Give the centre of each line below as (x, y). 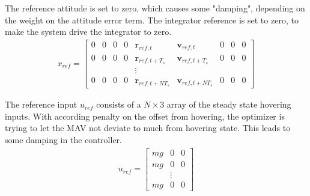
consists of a (119, 104)
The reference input (41, 104)
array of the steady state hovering (229, 104)
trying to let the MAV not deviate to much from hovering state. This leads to (148, 128)
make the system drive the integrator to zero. (88, 32)
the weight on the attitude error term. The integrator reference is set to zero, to (152, 20)
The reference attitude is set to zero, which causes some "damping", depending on (155, 8)
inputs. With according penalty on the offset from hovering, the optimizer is (145, 116)
